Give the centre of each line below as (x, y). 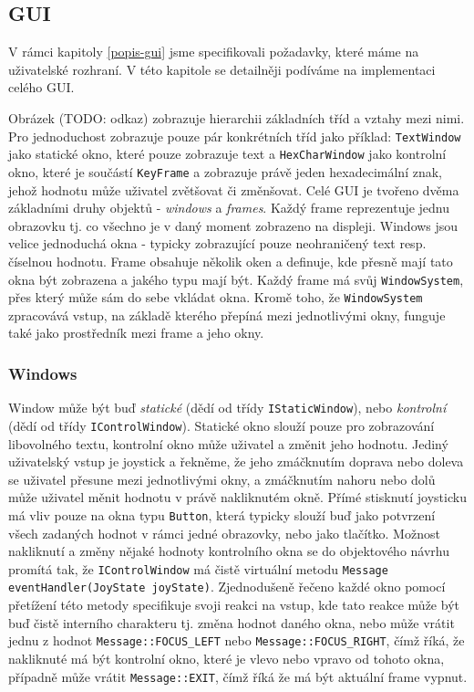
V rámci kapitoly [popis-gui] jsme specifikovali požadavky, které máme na (214, 52)
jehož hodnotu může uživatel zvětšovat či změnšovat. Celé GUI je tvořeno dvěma (234, 189)
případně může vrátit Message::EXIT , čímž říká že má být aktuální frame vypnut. (238, 676)
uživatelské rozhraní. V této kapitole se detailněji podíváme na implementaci (222, 69)
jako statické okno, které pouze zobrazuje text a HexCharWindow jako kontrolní (227, 154)
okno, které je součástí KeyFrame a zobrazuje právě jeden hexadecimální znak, (225, 171)
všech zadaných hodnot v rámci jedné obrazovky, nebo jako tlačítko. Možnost (224, 533)
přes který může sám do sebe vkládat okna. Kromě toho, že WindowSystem (216, 297)
